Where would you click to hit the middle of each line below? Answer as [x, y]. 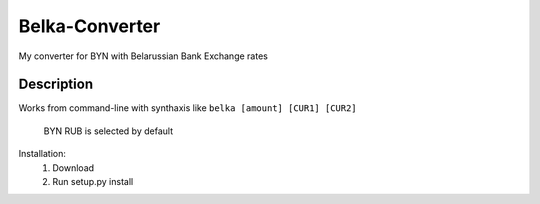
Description [56, 84]
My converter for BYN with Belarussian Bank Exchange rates [143, 56]
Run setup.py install [93, 182]
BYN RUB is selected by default [108, 131]
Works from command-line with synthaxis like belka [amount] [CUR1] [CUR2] [187, 108]
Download [73, 167]
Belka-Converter [89, 26]
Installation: [42, 154]
